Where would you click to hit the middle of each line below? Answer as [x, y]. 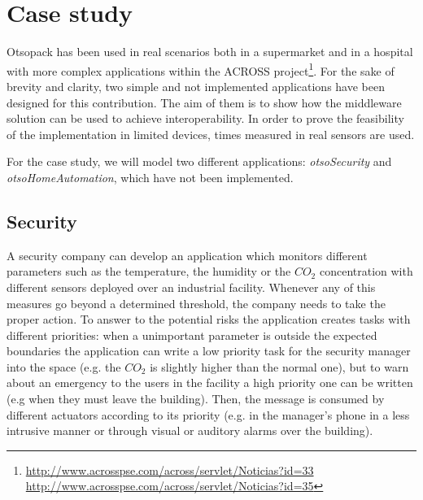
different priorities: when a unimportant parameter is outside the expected [192, 335]
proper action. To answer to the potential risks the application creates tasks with [209, 319]
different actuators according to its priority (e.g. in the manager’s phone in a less [208, 414]
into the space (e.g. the [64, 366]
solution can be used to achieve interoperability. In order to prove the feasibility [205, 118]
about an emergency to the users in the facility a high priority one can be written [210, 383]
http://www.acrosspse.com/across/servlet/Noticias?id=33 [170, 470]
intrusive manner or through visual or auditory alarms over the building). [190, 430]
